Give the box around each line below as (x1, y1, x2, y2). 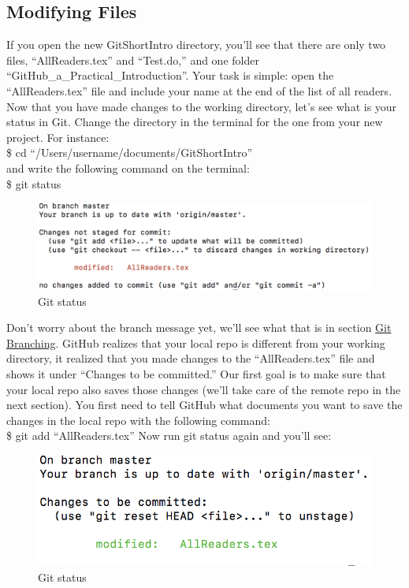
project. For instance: (6, 128, 110, 145)
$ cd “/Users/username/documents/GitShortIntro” (6, 144, 253, 161)
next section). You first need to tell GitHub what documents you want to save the (6, 396, 403, 413)
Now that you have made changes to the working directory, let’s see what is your (6, 98, 397, 114)
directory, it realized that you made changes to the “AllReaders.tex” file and (6, 350, 375, 367)
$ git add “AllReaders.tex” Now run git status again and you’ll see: (6, 427, 332, 444)
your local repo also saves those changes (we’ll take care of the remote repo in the (6, 381, 401, 397)
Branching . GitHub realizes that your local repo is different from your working (6, 334, 385, 351)
